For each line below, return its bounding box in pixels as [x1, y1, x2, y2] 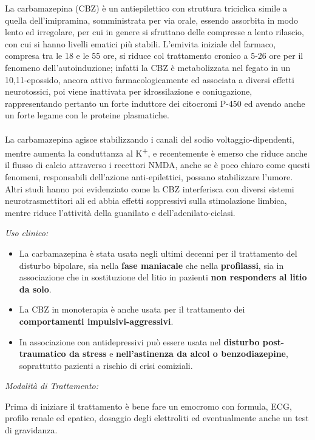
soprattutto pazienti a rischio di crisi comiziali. [19, 359, 193, 371]
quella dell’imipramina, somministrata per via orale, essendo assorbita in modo [5, 13, 298, 26]
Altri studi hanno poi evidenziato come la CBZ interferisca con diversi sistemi [5, 182, 294, 195]
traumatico [19, 347, 66, 360]
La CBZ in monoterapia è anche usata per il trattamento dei [19, 303, 245, 316]
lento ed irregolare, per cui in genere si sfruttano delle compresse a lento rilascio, [5, 25, 304, 38]
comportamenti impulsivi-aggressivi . [19, 314, 174, 327]
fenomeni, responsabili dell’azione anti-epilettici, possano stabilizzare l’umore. [5, 170, 293, 183]
